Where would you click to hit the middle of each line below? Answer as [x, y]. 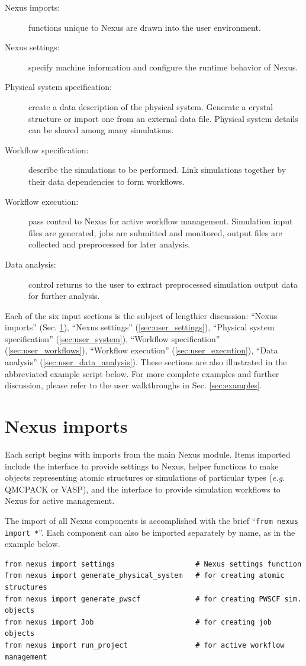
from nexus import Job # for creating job [138, 622]
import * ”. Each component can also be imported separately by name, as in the [150, 532]
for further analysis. [64, 296]
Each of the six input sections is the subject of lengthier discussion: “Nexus [141, 315]
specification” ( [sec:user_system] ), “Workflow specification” [112, 338]
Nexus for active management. [60, 501]
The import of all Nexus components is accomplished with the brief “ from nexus [152, 520]
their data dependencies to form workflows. [107, 181]
